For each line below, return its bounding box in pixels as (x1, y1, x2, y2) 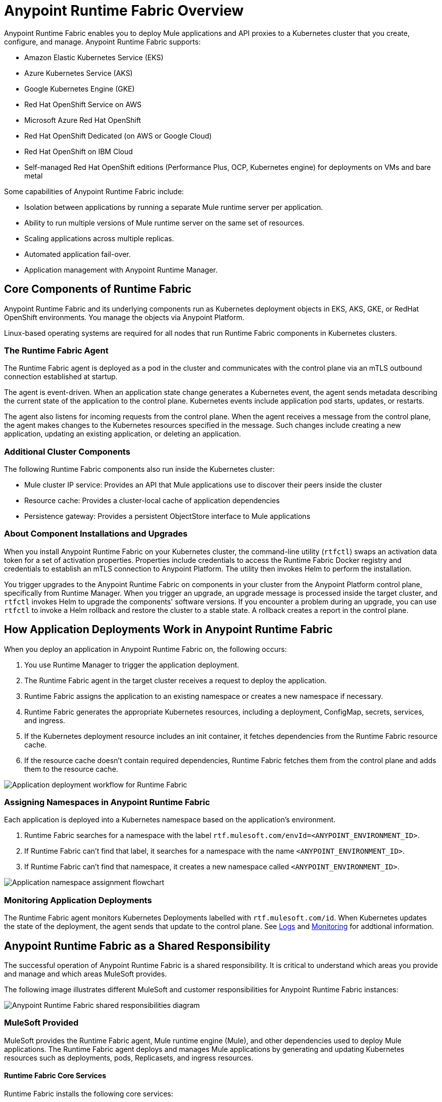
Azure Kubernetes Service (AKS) (24, 68, 133, 77)
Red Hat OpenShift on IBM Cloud (24, 147, 133, 156)
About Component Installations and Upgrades (4, 528, 188, 539)
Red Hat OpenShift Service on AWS (24, 100, 142, 109)
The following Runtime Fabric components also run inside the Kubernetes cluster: (4, 465, 275, 474)
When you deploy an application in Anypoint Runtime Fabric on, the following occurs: (4, 644, 287, 653)
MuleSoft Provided (4, 1018, 79, 1028)
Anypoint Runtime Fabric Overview (4, 2, 244, 19)
